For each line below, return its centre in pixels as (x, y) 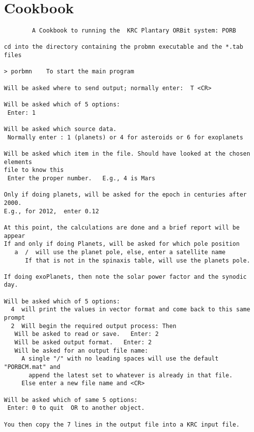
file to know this (34, 170)
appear (14, 236)
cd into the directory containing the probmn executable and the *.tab (124, 47)
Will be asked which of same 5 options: (71, 400)
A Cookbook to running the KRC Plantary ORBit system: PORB (134, 31)
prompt (14, 318)
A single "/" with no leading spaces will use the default (120, 359)
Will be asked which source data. (60, 129)
